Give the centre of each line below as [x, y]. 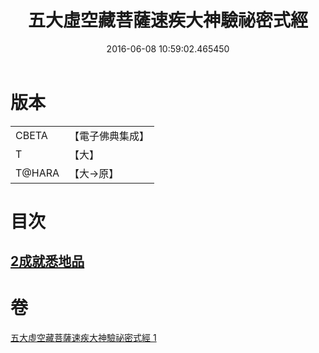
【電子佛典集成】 [109, 136]
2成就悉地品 [47, 261]
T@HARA [37, 173]
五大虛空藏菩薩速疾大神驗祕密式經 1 [83, 338]
